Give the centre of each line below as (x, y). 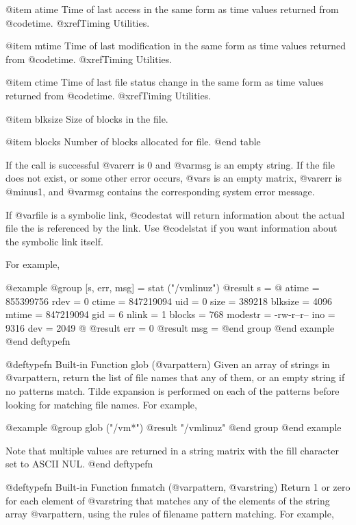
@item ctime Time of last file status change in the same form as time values (165, 82)
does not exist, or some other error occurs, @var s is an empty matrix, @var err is (174, 178)
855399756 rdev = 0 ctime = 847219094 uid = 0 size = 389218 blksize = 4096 (169, 301)
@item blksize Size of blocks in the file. (87, 118)
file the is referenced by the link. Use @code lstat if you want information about (171, 228)
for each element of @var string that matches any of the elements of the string (168, 500)
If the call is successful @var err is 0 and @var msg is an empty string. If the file (170, 164)
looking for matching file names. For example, (101, 404)
